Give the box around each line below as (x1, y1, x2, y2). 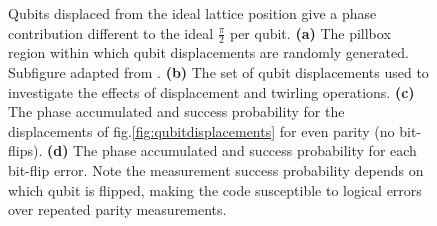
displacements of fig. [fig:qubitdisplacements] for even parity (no (8, 120, 395, 141)
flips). (8, 140, 43, 161)
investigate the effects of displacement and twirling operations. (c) (8, 81, 415, 102)
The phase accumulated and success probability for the (8, 101, 345, 122)
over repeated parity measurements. (8, 199, 227, 220)
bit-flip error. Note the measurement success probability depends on (8, 159, 424, 180)
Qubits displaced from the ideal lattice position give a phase (8, 3, 377, 23)
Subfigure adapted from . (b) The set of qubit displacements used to (8, 62, 429, 83)
